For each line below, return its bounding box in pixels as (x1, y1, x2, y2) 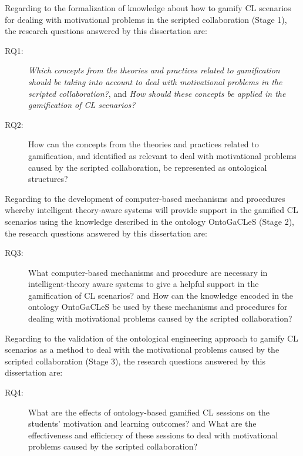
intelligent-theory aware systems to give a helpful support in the (28, 278, 259, 290)
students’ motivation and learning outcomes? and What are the (28, 417, 257, 430)
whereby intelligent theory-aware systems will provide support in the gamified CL (5, 204, 298, 216)
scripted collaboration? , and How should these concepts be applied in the (28, 87, 286, 99)
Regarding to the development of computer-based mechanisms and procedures (5, 192, 285, 204)
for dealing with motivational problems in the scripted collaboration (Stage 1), (5, 13, 287, 25)
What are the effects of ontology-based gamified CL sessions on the (28, 406, 270, 418)
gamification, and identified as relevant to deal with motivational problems (28, 149, 297, 161)
